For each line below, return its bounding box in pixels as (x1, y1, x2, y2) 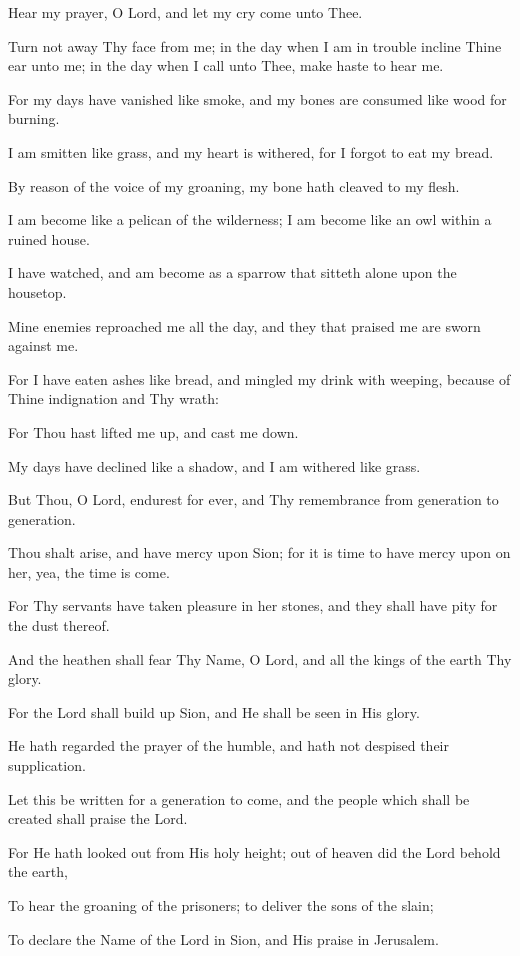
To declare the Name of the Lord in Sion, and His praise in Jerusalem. (8, 928, 439, 949)
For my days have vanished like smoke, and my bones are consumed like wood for (8, 88, 507, 109)
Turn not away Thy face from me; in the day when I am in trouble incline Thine (8, 35, 502, 56)
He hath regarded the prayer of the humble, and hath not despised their (8, 735, 449, 756)
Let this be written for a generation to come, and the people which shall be (8, 788, 470, 809)
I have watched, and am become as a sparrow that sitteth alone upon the (8, 262, 457, 283)
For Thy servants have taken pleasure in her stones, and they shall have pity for (8, 595, 498, 616)
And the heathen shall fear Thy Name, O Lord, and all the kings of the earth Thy (8, 648, 512, 669)
